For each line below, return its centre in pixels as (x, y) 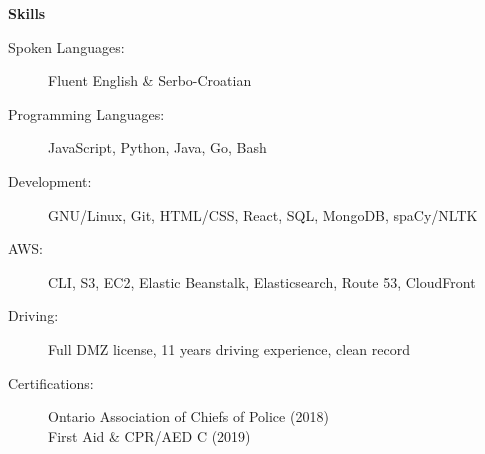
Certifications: (51, 382)
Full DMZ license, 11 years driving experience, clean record (229, 348)
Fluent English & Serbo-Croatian (150, 80)
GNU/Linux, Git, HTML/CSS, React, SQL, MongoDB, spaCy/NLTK (263, 214)
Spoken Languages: (66, 46)
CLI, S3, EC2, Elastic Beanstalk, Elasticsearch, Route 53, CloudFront (262, 281)
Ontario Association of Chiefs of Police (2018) (188, 416)
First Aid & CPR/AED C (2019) (149, 435)
